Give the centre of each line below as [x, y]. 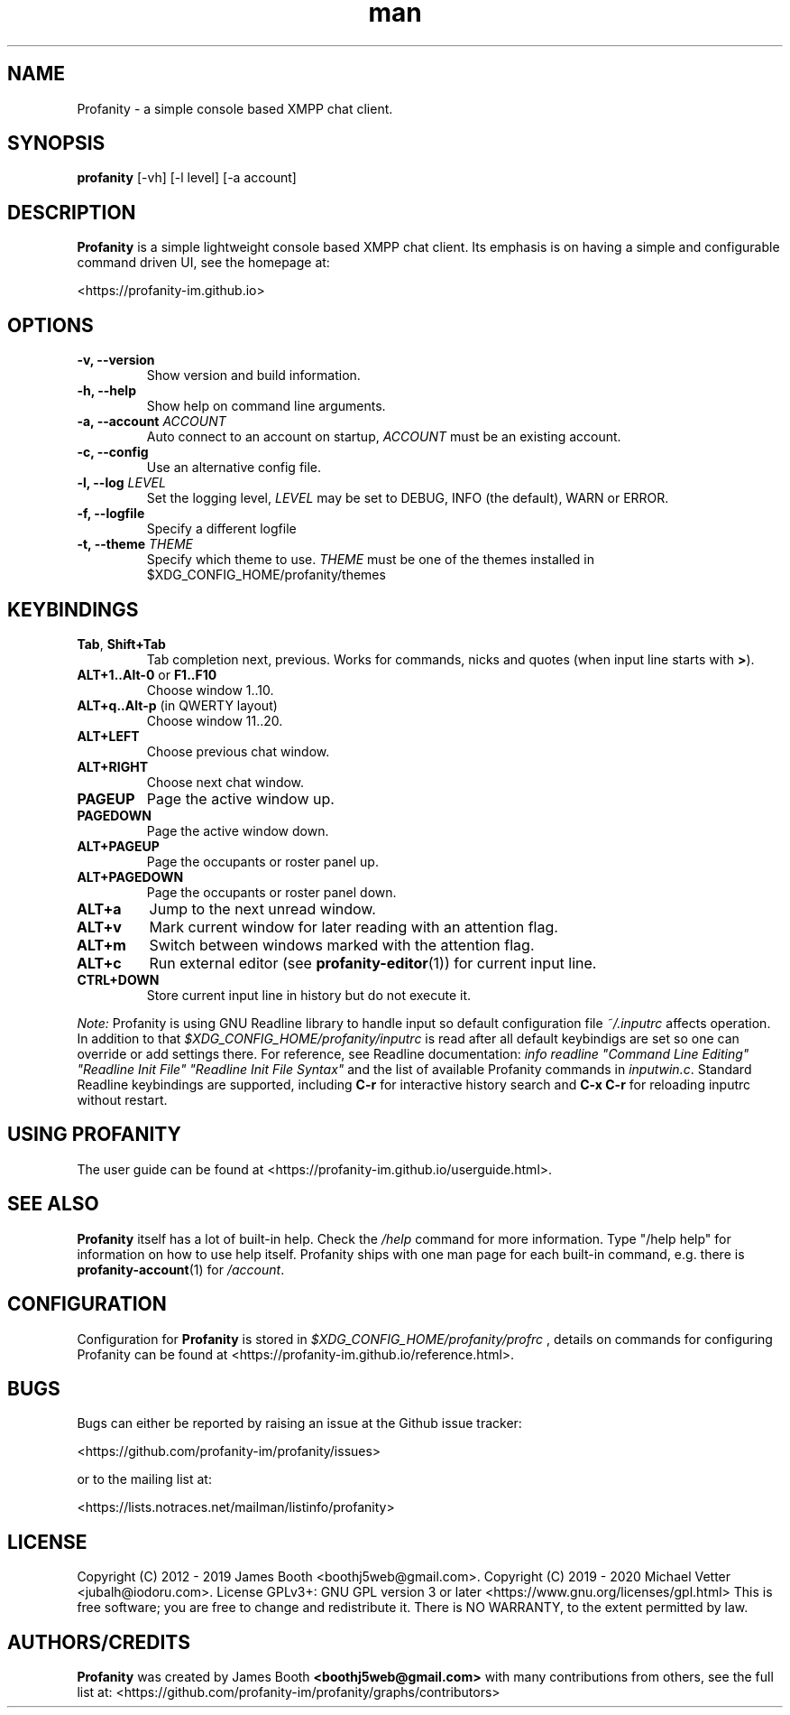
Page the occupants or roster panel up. [262, 861]
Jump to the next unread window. [262, 908]
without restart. [122, 1099]
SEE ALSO [53, 1204]
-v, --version [116, 360]
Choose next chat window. [225, 782]
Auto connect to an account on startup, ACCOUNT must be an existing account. [384, 437]
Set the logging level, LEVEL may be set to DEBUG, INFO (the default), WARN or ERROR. [408, 498]
